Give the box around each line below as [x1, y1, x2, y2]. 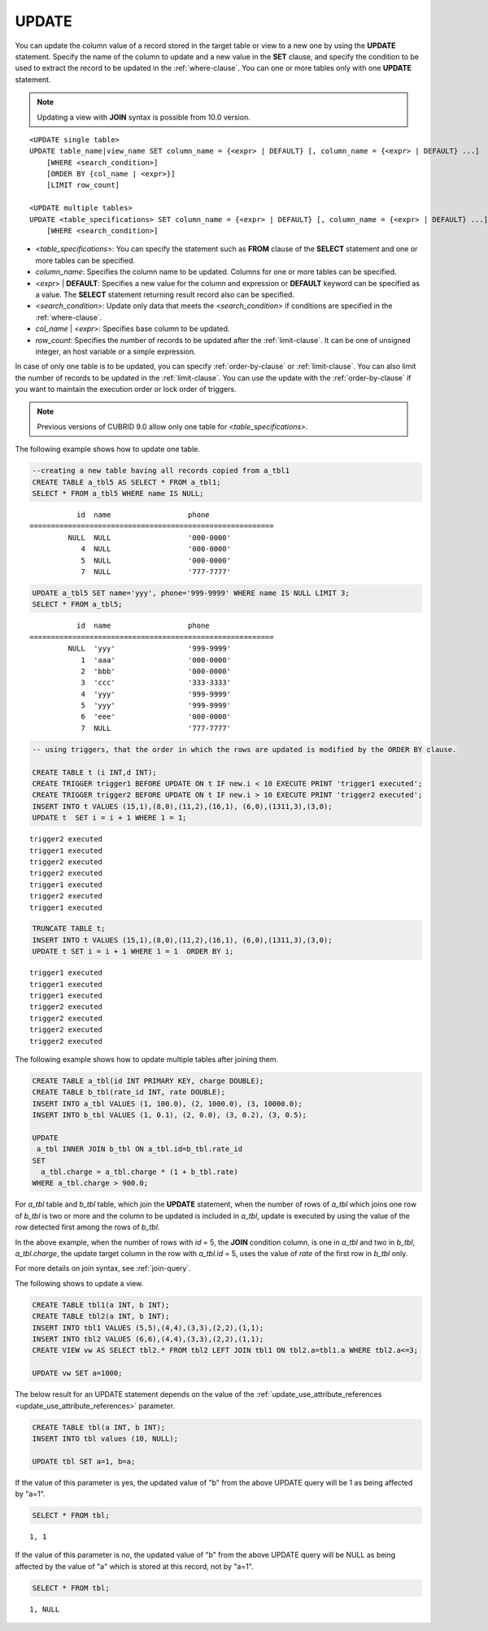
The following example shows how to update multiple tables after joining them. [15, 1054, 279, 1064]
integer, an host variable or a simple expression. [35, 346, 197, 356]
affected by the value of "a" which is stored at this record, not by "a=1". [15, 1561, 254, 1571]
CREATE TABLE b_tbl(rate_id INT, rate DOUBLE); [32, 1088, 225, 1097]
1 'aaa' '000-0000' [81, 655, 232, 664]
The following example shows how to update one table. [15, 444, 201, 455]
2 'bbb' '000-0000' [81, 667, 232, 676]
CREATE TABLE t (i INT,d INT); [32, 768, 158, 776]
